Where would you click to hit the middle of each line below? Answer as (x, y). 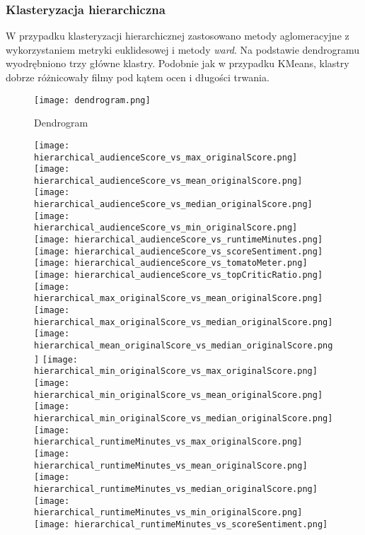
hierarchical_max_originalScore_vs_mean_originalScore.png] (179, 299)
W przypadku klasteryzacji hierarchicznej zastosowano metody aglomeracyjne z (178, 36)
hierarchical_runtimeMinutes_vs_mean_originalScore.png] (171, 465)
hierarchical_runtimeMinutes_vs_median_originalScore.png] (176, 489)
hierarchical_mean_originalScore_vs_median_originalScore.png (184, 346)
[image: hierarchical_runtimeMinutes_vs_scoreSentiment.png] (181, 524)
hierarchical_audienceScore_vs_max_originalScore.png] (166, 157)
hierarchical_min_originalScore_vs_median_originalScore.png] (184, 418)
